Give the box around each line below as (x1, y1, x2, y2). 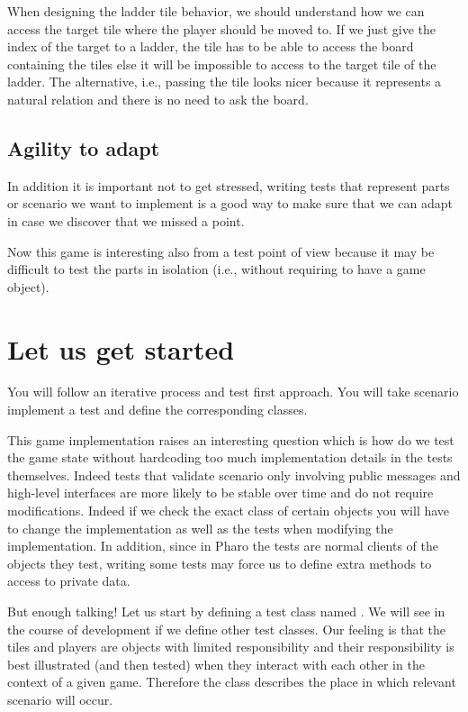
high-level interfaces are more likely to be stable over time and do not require (7, 483, 434, 502)
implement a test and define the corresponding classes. (7, 400, 308, 419)
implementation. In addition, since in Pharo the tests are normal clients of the (7, 536, 438, 555)
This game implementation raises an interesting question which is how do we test (7, 430, 454, 449)
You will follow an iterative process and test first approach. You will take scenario (7, 382, 459, 401)
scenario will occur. (7, 689, 113, 708)
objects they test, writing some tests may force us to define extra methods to (7, 553, 432, 572)
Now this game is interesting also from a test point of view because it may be (7, 242, 435, 260)
